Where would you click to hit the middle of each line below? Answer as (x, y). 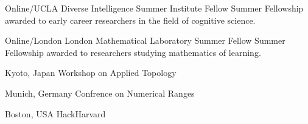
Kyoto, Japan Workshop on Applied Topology (91, 73)
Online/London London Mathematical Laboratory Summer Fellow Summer (145, 40)
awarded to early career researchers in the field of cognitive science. (130, 20)
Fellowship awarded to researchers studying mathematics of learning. (133, 52)
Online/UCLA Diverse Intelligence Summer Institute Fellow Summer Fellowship (154, 8)
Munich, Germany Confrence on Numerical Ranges (100, 93)
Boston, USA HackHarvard (55, 113)
